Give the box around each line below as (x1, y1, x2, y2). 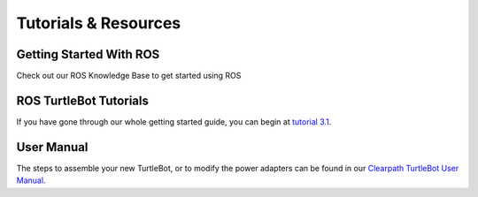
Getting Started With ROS (16, 47, 160, 62)
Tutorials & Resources (16, 13, 181, 33)
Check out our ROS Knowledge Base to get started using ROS (16, 71, 242, 81)
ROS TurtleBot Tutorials (16, 93, 150, 108)
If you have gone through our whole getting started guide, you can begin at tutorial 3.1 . (16, 116, 332, 127)
